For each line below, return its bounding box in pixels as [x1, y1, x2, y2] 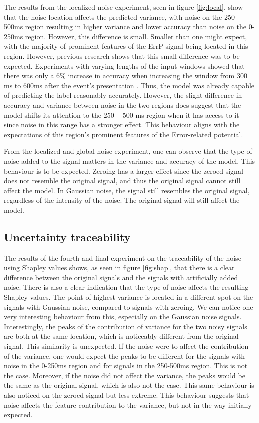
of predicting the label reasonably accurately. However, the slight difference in [4, 90, 242, 100]
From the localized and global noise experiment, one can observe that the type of [4, 146, 252, 156]
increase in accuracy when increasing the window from [68, 70, 235, 81]
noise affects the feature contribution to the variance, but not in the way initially [4, 399, 252, 410]
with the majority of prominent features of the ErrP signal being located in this [4, 41, 248, 51]
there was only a [4, 70, 54, 81]
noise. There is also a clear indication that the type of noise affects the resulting [4, 282, 249, 292]
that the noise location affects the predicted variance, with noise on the [4, 11, 222, 22]
